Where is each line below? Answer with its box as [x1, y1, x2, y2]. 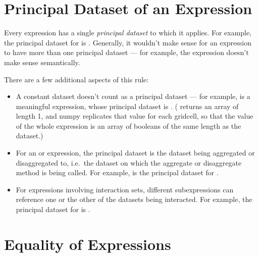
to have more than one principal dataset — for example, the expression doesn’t [4, 47, 249, 58]
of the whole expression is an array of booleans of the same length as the [16, 120, 241, 131]
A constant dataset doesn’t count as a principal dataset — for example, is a [16, 91, 250, 101]
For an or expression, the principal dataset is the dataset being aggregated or [16, 147, 255, 158]
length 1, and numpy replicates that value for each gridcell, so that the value [16, 111, 253, 121]
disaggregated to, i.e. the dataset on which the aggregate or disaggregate [16, 157, 242, 168]
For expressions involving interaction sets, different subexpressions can [16, 184, 234, 194]
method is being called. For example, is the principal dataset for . [16, 167, 219, 178]
